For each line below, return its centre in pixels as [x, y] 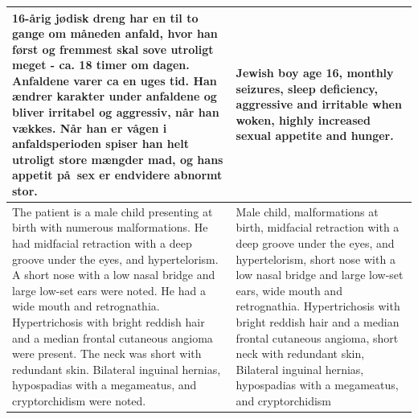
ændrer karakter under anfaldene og [115, 96]
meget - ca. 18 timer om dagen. [101, 65]
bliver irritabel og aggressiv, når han [116, 112]
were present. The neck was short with [107, 353]
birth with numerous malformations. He [110, 227]
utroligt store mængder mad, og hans [118, 159]
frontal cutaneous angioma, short [317, 337]
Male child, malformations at [307, 211]
